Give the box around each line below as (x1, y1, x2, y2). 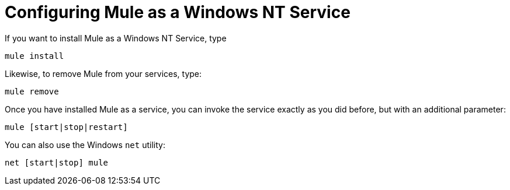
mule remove (5, 86, 59, 96)
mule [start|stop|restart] (5, 122, 128, 132)
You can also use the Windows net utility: (5, 139, 165, 150)
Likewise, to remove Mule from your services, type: (5, 68, 202, 79)
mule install (5, 51, 64, 61)
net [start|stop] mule (5, 157, 109, 167)
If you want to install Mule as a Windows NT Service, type (5, 33, 227, 43)
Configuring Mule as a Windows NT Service (5, 2, 351, 22)
